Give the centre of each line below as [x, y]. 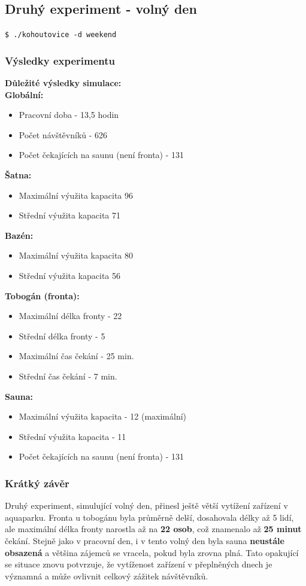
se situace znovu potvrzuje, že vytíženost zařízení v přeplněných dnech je [139, 564]
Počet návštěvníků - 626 [63, 134]
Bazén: [19, 235]
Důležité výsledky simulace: [63, 83]
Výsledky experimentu [60, 60]
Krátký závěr [37, 483]
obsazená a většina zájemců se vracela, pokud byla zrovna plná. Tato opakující [152, 552]
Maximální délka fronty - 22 [70, 316]
